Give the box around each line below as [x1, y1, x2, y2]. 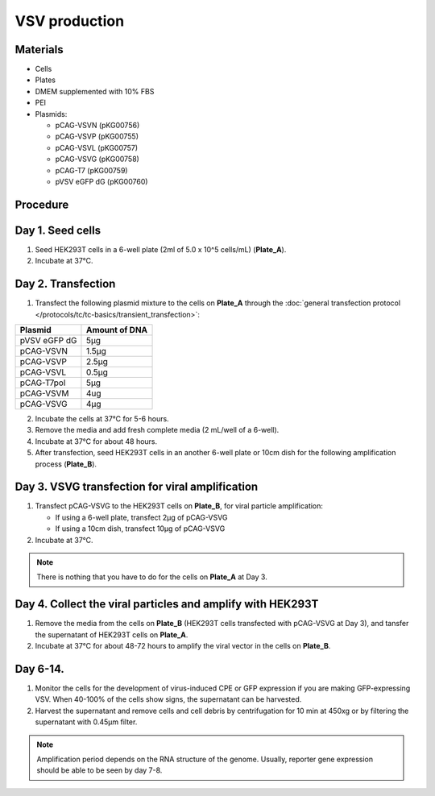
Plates [35, 75, 56, 85]
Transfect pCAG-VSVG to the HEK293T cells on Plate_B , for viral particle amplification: [35, 501, 324, 511]
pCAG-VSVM [19, 388, 69, 399]
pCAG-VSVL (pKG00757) [55, 143, 139, 152]
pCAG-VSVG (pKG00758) [55, 154, 140, 164]
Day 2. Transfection [14, 277, 116, 291]
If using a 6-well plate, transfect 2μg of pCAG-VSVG [55, 512, 228, 522]
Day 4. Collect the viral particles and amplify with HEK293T [14, 597, 319, 612]
